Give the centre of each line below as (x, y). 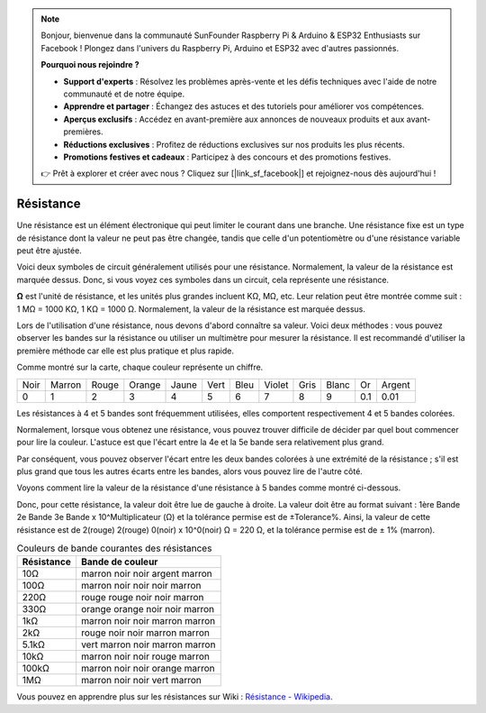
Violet (276, 385)
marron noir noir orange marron (148, 669)
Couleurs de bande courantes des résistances (114, 548)
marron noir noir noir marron (141, 586)
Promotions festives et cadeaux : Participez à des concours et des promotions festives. (227, 157)
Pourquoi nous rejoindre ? (90, 65)
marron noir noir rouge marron (146, 656)
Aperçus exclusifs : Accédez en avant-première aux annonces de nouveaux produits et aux (234, 119)
